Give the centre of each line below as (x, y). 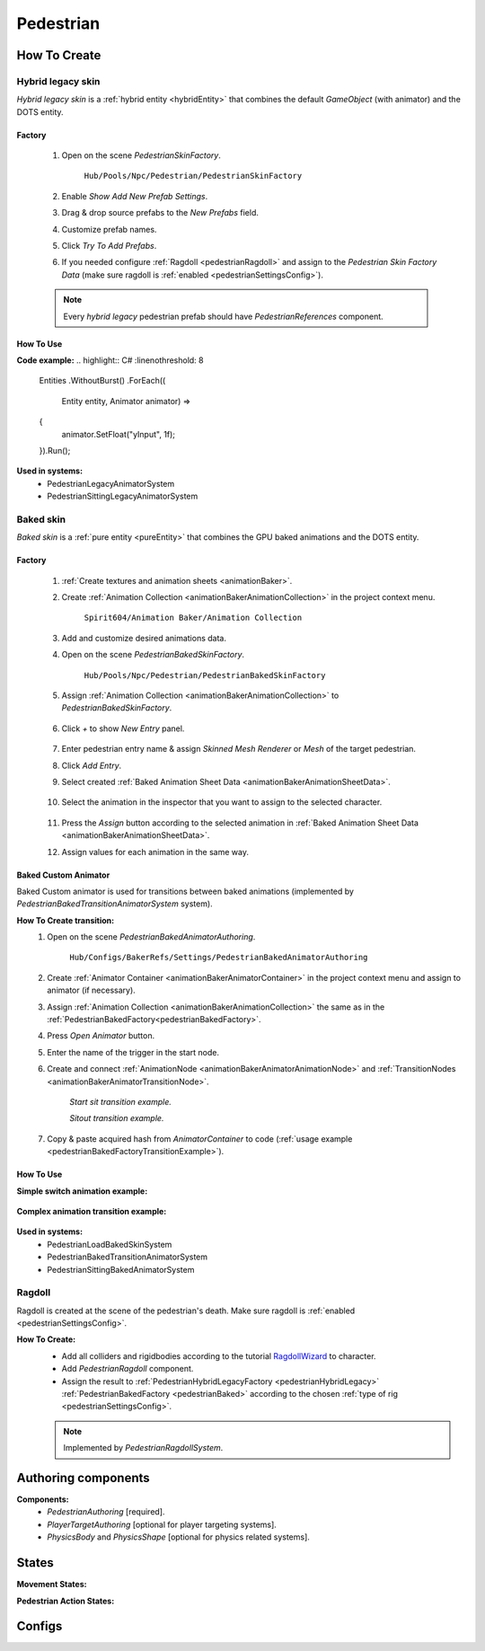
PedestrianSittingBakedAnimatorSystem (121, 1269)
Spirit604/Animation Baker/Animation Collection (193, 618)
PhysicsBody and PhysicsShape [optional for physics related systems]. (178, 1537)
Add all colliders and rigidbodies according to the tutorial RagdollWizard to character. (219, 1355)
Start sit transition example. (121, 1101)
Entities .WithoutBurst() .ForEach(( (102, 381)
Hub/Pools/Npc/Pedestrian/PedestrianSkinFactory (193, 176)
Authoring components (83, 1478)
